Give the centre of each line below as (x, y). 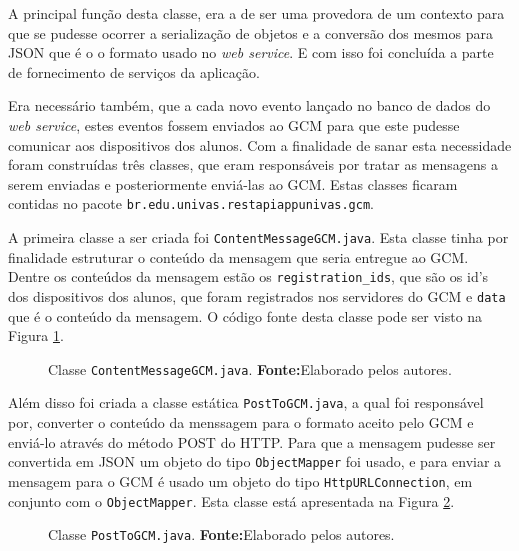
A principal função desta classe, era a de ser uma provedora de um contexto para (256, 13)
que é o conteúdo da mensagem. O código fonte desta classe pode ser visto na (245, 315)
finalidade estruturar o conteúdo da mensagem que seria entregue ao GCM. (238, 256)
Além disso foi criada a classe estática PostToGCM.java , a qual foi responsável (246, 402)
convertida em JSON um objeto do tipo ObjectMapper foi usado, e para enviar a (255, 461)
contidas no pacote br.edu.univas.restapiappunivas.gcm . (191, 203)
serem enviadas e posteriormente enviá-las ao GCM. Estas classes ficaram (233, 183)
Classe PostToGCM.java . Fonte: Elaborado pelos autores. (221, 534)
